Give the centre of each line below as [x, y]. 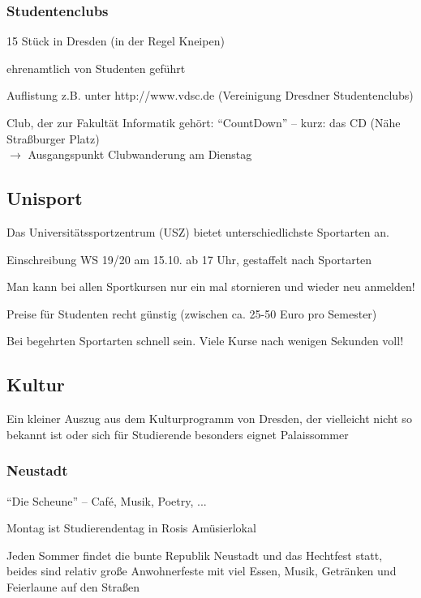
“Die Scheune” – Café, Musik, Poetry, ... [107, 500]
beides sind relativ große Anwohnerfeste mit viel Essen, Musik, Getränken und [202, 571]
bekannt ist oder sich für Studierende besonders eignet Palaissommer [178, 434]
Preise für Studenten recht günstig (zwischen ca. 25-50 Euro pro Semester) [192, 313]
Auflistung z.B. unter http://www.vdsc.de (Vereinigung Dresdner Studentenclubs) [210, 95]
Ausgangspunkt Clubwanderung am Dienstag [140, 154]
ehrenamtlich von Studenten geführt [96, 68]
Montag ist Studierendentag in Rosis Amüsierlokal [131, 528]
